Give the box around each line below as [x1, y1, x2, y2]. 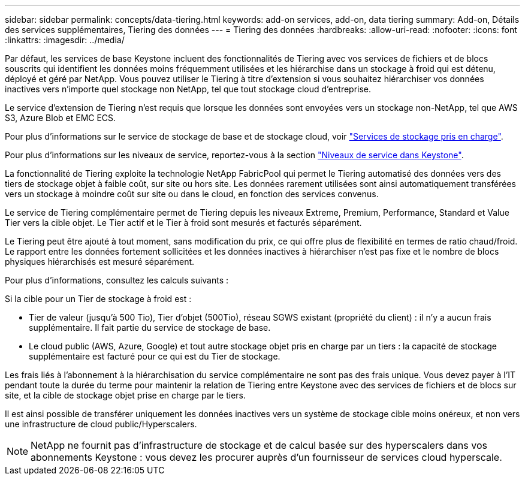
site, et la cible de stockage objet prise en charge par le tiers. [5, 390, 246, 400]
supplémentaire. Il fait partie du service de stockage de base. [29, 322, 271, 333]
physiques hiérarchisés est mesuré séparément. [5, 256, 195, 267]
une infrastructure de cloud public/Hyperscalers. [5, 419, 197, 429]
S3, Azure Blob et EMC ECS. [5, 113, 116, 123]
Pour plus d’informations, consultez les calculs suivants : [5, 275, 229, 285]
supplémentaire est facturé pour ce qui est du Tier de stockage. [29, 351, 280, 361]
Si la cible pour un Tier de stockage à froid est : [5, 294, 192, 304]
